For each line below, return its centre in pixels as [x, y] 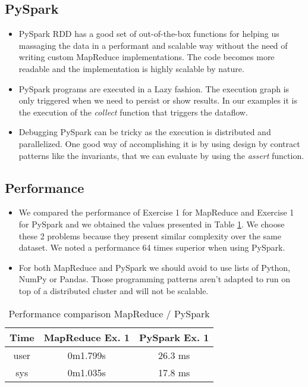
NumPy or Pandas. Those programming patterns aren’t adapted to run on [155, 279]
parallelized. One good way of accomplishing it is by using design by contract [159, 143]
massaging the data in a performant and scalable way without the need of [153, 45]
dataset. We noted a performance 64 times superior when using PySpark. [152, 247]
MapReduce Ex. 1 [87, 337]
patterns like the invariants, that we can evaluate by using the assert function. [161, 155]
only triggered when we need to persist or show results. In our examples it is [158, 100]
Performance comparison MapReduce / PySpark [109, 313]
